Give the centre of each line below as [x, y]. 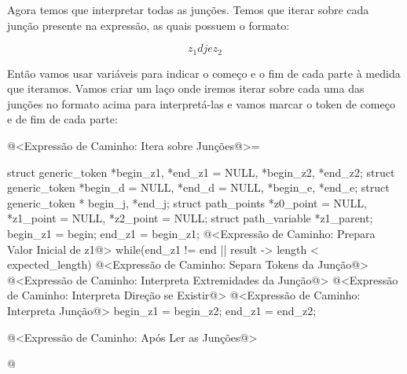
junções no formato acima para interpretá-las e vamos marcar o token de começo [201, 103]
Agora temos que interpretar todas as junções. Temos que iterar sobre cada [188, 9]
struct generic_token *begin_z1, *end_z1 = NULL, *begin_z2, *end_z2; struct [201, 172]
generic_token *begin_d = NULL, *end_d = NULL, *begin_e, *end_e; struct [198, 187]
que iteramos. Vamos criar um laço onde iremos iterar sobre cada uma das [186, 88]
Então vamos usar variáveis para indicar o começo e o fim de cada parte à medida [204, 73]
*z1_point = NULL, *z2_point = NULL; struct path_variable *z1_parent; [190, 218]
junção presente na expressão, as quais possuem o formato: [148, 25]
